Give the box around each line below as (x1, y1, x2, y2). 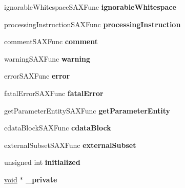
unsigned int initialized (4, 157, 80, 167)
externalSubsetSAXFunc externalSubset (4, 139, 136, 150)
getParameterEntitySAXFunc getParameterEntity (4, 105, 170, 116)
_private (26, 174, 57, 184)
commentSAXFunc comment (4, 36, 98, 47)
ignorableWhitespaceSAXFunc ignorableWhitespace (4, 2, 176, 12)
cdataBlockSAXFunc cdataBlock (4, 122, 111, 133)
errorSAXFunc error (4, 70, 70, 81)
